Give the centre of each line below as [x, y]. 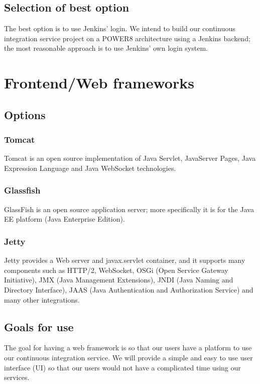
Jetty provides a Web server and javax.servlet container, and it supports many [125, 260]
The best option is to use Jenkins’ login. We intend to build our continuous [120, 28]
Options [25, 114]
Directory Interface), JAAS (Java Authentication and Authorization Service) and [129, 289]
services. [17, 377]
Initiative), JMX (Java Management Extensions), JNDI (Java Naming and [119, 280]
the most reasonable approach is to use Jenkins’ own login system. [106, 48]
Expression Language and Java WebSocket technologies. [90, 168]
